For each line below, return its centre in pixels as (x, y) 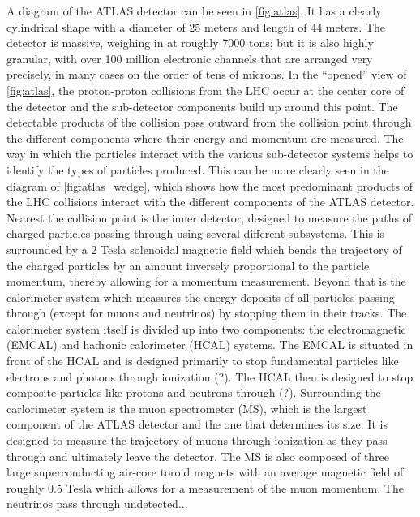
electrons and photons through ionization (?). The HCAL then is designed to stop (210, 376)
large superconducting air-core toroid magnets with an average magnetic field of (205, 472)
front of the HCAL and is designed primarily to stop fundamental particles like (203, 361)
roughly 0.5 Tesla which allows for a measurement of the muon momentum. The (205, 487)
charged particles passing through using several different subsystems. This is (196, 233)
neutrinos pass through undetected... (97, 504)
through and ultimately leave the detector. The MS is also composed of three (198, 456)
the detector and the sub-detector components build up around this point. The (202, 106)
